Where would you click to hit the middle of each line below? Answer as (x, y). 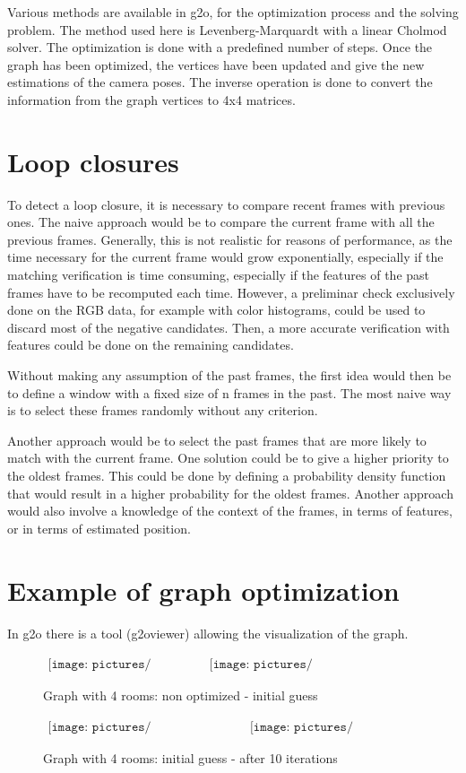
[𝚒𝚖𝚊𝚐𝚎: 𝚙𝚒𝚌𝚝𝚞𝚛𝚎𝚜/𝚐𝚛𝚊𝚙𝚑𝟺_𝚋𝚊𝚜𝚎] (99, 665)
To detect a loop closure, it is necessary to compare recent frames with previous (226, 204)
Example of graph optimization (203, 590)
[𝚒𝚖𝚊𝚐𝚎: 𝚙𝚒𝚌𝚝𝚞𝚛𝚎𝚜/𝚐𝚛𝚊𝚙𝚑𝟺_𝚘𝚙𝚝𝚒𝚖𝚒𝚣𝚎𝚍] (301, 727)
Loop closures (93, 161)
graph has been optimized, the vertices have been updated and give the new (216, 64)
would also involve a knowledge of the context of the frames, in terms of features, (230, 511)
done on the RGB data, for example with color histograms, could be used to (216, 310)
